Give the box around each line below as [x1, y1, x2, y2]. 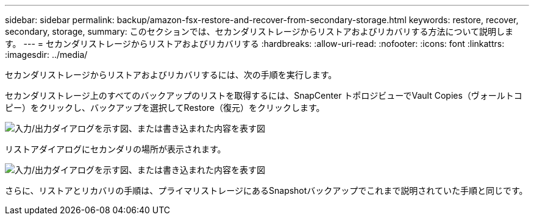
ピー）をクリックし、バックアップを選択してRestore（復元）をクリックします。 [5, 102, 325, 113]
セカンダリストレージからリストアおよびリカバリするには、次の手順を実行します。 [5, 69, 337, 80]
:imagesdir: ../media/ [5, 49, 88, 60]
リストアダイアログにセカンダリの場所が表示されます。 [5, 144, 226, 154]
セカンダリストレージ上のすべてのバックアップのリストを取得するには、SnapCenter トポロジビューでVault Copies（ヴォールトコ [5, 90, 522, 101]
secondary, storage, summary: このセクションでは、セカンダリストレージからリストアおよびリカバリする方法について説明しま [5, 26, 514, 37]
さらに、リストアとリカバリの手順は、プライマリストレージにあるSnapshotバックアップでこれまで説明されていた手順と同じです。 [5, 185, 528, 196]
